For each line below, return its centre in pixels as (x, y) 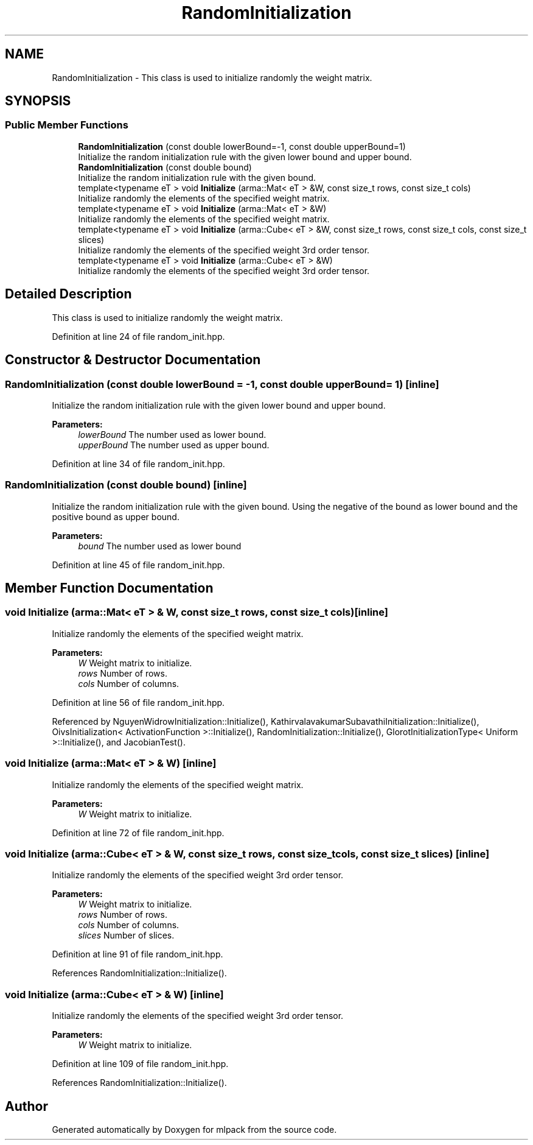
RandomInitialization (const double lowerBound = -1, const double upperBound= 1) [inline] (222, 384)
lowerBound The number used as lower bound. (172, 434)
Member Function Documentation (109, 588)
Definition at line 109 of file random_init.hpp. (140, 1064)
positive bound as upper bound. (116, 516)
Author (26, 1106)
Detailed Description (68, 294)
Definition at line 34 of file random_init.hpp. (138, 463)
